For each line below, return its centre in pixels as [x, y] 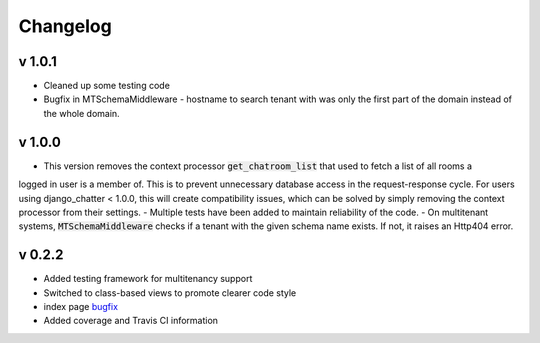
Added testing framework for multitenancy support [148, 279]
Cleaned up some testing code [106, 86]
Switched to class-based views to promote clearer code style [170, 292]
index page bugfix [81, 306]
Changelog [65, 26]
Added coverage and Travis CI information [131, 321]
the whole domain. [81, 113]
